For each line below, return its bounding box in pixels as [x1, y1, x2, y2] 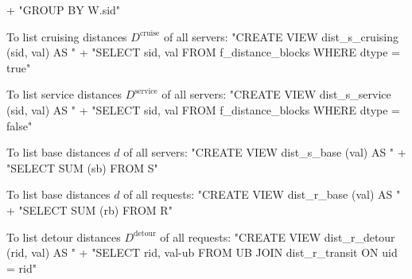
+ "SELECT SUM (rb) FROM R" [6, 201, 173, 218]
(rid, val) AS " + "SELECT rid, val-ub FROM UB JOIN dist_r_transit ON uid [6, 244, 398, 261]
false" [6, 117, 33, 134]
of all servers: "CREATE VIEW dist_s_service [161, 86, 391, 103]
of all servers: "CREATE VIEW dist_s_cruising [163, 28, 398, 45]
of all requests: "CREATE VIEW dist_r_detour [160, 228, 395, 245]
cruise [139, 29, 160, 38]
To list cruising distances [6, 28, 127, 45]
